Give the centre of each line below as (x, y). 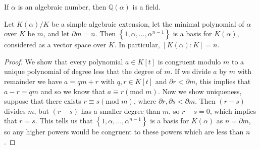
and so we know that (73, 91)
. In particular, (137, 45)
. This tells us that (64, 121)
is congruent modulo (189, 61)
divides (15, 110)
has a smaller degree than (121, 110)
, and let (56, 33)
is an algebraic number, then (62, 7)
